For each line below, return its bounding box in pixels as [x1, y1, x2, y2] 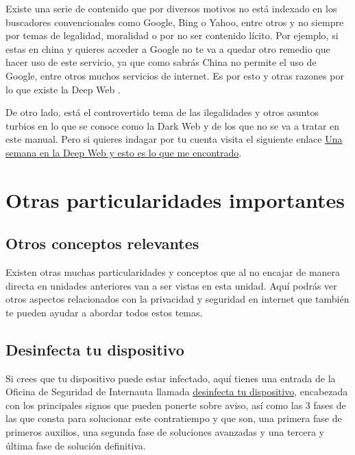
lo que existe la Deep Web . [5, 82, 121, 96]
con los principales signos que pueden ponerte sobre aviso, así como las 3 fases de [5, 397, 346, 412]
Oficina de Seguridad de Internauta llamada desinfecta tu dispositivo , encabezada [5, 384, 348, 399]
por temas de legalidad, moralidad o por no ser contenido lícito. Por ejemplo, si [5, 28, 339, 43]
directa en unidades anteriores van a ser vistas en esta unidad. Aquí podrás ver [5, 278, 337, 292]
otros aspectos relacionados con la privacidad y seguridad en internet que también [5, 292, 350, 306]
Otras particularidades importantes [5, 185, 345, 213]
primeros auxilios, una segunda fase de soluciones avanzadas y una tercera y [5, 425, 325, 439]
